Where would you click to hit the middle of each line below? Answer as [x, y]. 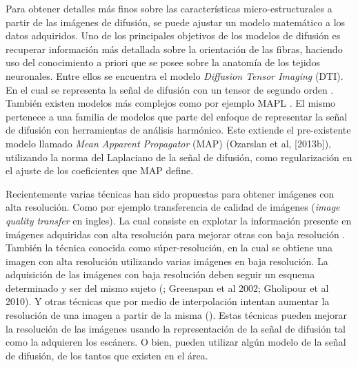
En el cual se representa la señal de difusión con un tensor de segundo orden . [170, 89]
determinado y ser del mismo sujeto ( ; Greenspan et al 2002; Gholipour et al [167, 287]
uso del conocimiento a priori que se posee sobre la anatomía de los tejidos [163, 62]
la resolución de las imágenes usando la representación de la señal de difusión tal [176, 328]
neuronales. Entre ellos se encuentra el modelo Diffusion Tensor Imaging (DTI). [175, 75]
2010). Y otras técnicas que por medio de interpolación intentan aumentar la [168, 301]
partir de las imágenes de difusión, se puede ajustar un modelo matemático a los [176, 22]
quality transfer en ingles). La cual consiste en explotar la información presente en [179, 220]
